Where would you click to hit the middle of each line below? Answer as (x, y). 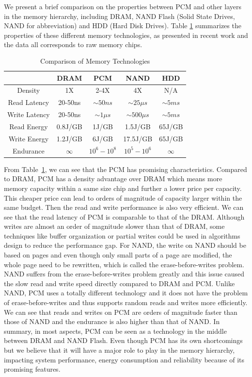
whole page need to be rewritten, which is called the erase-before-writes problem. (124, 264)
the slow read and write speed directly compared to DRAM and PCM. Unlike (119, 283)
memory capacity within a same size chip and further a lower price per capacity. (123, 188)
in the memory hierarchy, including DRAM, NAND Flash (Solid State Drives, (119, 16)
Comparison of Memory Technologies (95, 60)
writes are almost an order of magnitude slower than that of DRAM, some (114, 226)
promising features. (32, 369)
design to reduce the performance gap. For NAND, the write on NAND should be (125, 245)
